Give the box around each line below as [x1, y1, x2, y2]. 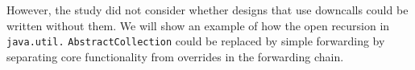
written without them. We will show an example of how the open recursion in [6, 17, 390, 33]
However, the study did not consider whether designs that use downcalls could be [6, 2, 409, 17]
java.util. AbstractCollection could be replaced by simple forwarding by [6, 33, 385, 49]
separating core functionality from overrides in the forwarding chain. [6, 48, 344, 64]
